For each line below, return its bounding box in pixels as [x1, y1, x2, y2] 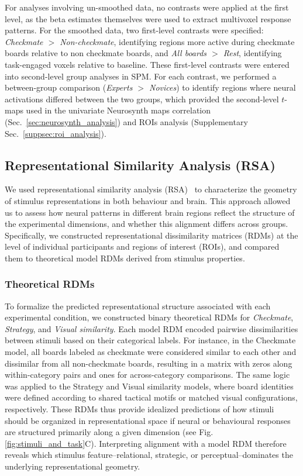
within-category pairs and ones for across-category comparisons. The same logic [5, 368, 290, 381]
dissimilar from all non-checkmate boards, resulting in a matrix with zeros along [5, 357, 292, 369]
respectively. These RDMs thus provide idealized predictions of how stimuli [5, 403, 274, 415]
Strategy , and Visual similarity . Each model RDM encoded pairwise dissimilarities [5, 322, 298, 334]
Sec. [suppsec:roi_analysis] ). [5, 127, 106, 139]
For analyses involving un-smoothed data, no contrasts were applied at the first [5, 1, 289, 13]
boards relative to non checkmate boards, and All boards [5, 47, 207, 59]
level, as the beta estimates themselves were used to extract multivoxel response [5, 12, 291, 25]
